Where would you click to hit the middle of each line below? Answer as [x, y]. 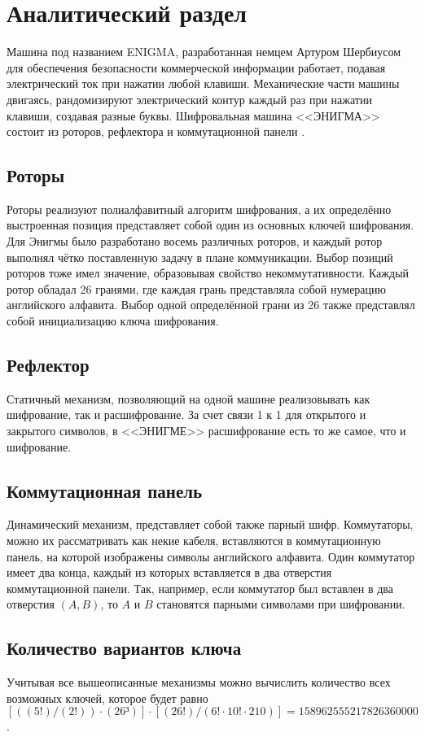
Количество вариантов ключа [124, 648]
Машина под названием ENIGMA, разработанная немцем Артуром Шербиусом [204, 52]
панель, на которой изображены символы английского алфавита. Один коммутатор [211, 556]
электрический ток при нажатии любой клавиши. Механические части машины [203, 83]
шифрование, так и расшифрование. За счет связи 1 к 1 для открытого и [186, 414]
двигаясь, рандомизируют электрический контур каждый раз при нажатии [189, 99]
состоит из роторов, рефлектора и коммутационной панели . [156, 131]
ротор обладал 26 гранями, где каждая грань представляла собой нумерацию [197, 288]
